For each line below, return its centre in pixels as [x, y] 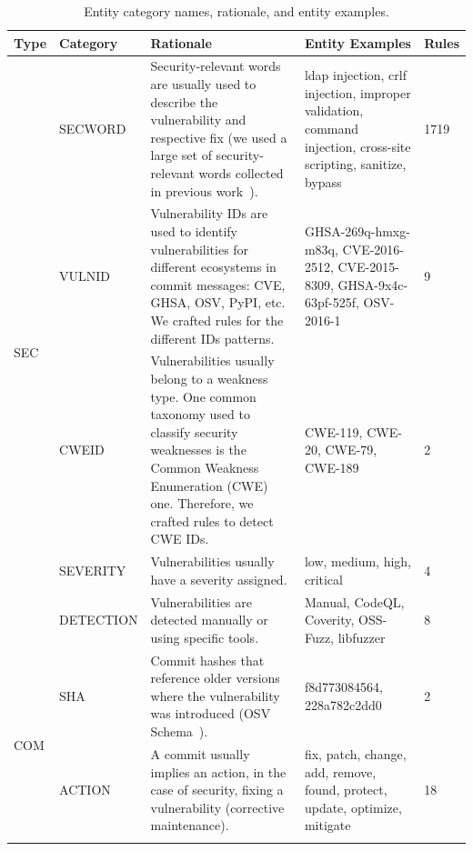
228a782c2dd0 [343, 704]
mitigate [327, 825]
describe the [184, 101]
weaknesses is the [198, 450]
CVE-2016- [373, 249]
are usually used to [203, 84]
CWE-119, [333, 431]
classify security [194, 431]
